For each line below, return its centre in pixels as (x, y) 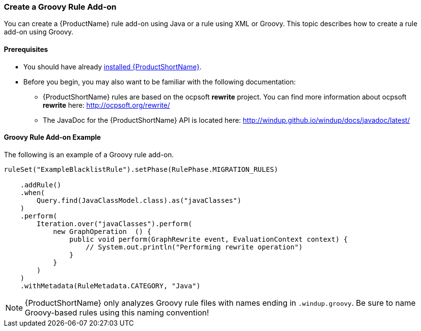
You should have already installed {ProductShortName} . (113, 66)
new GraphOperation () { (102, 231)
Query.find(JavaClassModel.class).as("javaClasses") (139, 200)
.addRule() (41, 185)
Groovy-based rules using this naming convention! (117, 312)
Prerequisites (26, 49)
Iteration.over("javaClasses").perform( (114, 223)
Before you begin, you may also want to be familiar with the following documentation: (160, 82)
